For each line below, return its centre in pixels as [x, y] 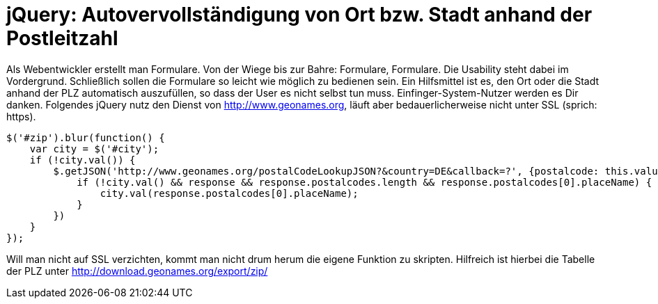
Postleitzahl [62, 38]
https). [21, 116]
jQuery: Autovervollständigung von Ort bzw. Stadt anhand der [299, 15]
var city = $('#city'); [94, 149]
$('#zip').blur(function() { [86, 137]
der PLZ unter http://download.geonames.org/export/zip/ [137, 271]
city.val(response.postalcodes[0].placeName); [229, 193]
